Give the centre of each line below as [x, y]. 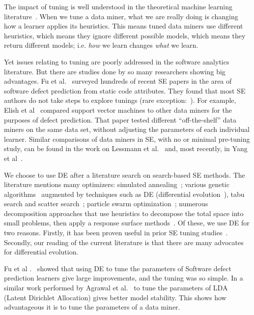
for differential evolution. [41, 252]
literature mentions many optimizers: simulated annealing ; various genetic [117, 184]
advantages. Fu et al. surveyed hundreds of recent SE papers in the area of [118, 81]
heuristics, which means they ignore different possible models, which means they [125, 35]
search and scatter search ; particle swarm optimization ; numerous [106, 204]
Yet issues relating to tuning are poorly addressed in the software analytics [117, 61]
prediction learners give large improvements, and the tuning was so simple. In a [124, 278]
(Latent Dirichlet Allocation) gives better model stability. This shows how [115, 297]
